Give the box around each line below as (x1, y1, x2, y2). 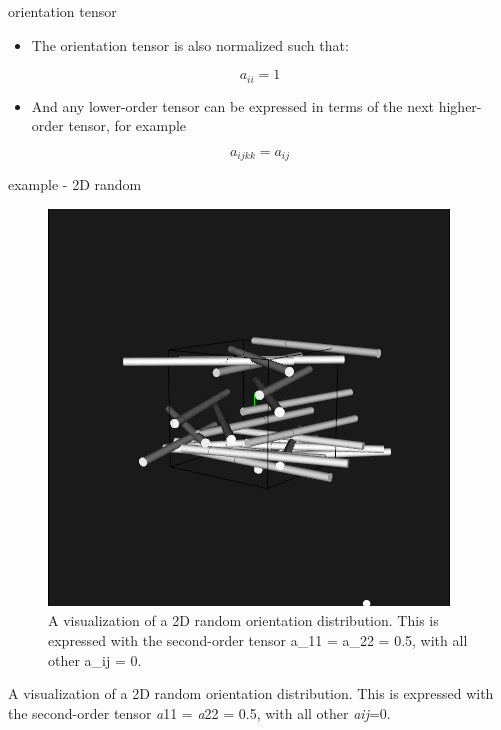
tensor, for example (68, 115, 187, 136)
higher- (438, 95, 482, 116)
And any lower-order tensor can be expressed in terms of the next (31, 95, 435, 116)
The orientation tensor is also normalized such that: (31, 34, 349, 55)
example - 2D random (8, 174, 142, 195)
